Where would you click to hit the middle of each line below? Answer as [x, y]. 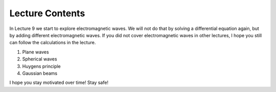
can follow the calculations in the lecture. [53, 43]
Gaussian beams [40, 73]
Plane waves [36, 52]
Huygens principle [41, 66]
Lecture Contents [47, 13]
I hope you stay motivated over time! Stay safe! [59, 83]
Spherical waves [40, 59]
